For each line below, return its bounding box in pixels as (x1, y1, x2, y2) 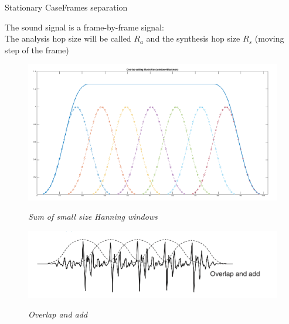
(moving (254, 32, 284, 45)
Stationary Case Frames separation (5, 1, 128, 13)
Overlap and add (28, 308, 88, 320)
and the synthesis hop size (146, 32, 240, 45)
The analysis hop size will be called (5, 32, 131, 45)
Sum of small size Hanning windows (28, 210, 158, 223)
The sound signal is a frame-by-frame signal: (5, 21, 164, 33)
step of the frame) (5, 43, 69, 56)
